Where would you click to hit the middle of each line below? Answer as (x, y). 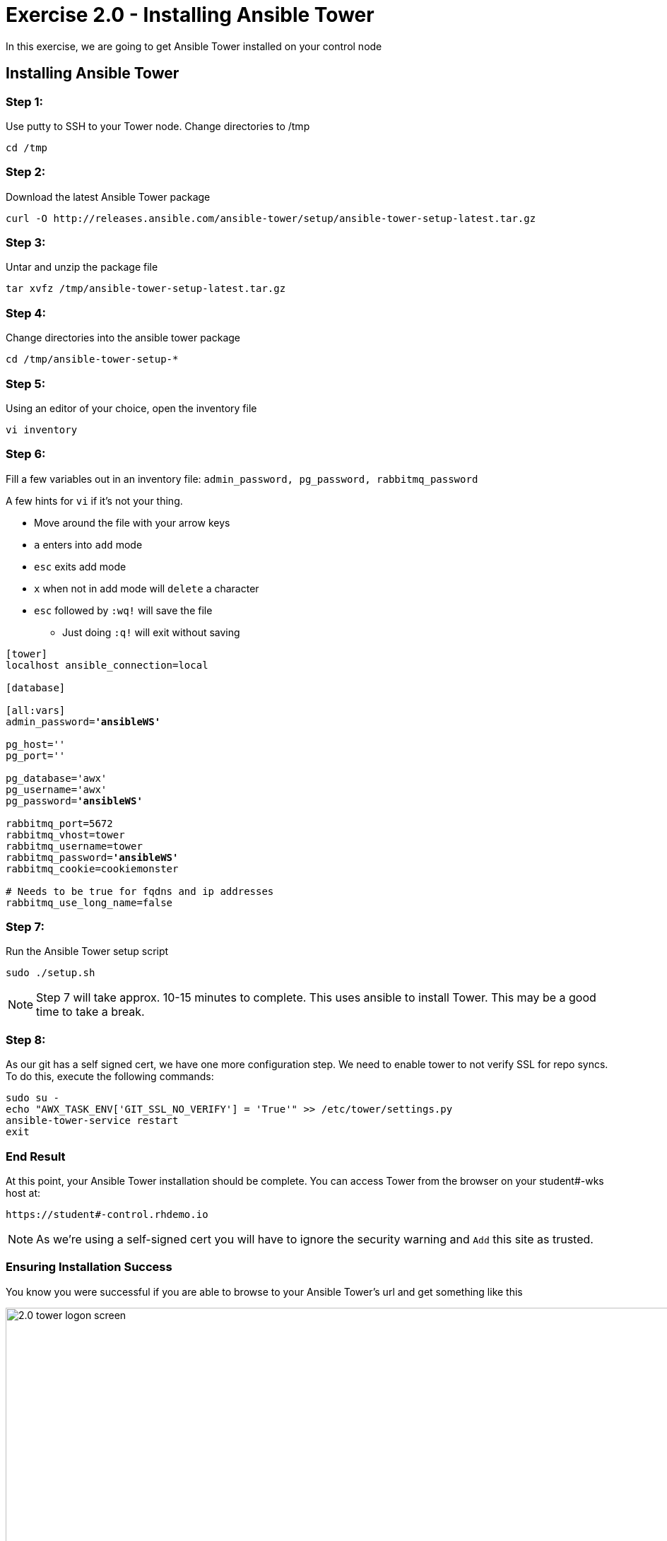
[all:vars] (36, 710)
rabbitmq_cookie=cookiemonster (92, 868)
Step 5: (26, 383)
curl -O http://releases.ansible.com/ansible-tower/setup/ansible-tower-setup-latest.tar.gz (271, 218)
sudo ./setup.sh (51, 973)
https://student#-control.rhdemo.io (107, 1214)
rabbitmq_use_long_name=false (89, 902)
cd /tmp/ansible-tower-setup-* (92, 359)
